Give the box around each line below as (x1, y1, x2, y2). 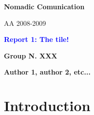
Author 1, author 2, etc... (4, 67, 91, 77)
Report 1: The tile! (4, 34, 69, 44)
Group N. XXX (4, 50, 57, 60)
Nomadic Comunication (4, 1, 85, 11)
